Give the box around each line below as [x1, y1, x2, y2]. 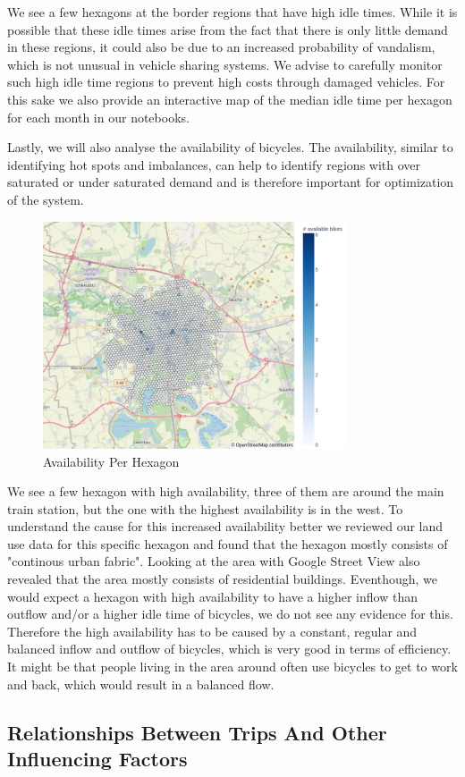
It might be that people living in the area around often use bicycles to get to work [7, 657, 458, 676]
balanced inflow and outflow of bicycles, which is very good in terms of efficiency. [7, 639, 452, 658]
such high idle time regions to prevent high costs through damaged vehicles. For [7, 72, 445, 91]
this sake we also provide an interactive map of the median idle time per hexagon [7, 89, 452, 108]
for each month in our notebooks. [7, 107, 190, 126]
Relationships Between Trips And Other [7, 718, 387, 746]
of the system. [7, 190, 84, 208]
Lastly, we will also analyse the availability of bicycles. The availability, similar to [7, 138, 453, 156]
